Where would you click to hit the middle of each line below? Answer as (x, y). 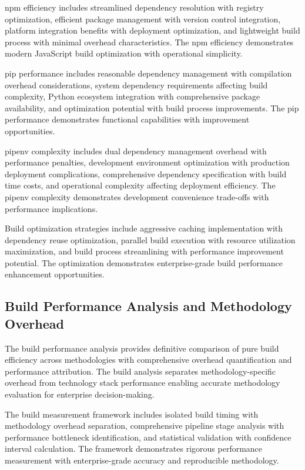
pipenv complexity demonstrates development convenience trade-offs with (137, 196)
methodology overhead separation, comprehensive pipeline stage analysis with (145, 426)
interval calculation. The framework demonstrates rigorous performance (134, 449)
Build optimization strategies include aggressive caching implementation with (144, 228)
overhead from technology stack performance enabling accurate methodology (143, 383)
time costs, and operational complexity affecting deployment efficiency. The (140, 185)
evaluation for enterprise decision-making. (80, 394)
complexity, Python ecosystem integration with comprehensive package (133, 96)
